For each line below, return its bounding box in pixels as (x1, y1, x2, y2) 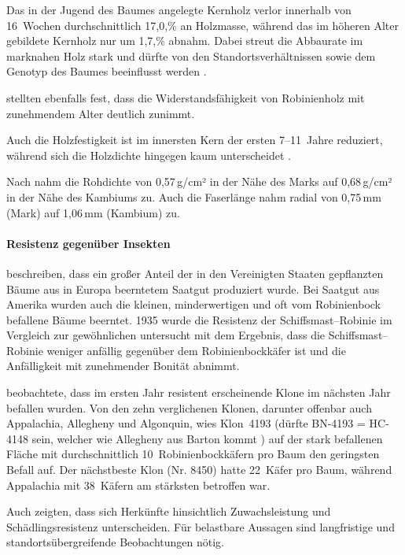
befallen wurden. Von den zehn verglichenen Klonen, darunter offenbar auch (6, 399, 372, 416)
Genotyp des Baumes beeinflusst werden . (6, 63, 207, 80)
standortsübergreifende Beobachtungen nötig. (6, 534, 225, 550)
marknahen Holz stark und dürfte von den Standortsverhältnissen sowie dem (6, 47, 376, 64)
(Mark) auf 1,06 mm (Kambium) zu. (6, 204, 180, 220)
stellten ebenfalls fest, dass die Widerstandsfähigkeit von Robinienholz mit (6, 89, 365, 105)
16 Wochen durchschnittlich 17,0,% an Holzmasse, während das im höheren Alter (6, 17, 399, 33)
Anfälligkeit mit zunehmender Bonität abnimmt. (6, 357, 240, 374)
